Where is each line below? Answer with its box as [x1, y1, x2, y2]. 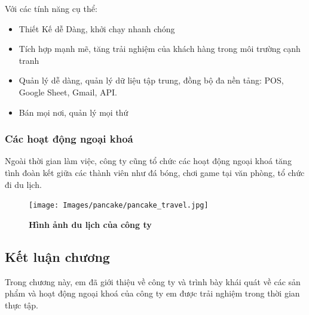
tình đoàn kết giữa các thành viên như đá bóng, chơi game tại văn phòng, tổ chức [5, 166, 305, 178]
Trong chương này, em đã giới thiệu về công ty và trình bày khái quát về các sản [5, 275, 301, 288]
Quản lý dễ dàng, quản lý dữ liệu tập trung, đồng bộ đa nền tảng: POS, [19, 74, 284, 87]
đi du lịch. [5, 178, 42, 190]
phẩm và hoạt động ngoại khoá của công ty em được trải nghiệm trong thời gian [5, 287, 300, 299]
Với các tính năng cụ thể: [5, 2, 97, 14]
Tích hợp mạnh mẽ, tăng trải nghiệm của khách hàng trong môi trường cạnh [19, 42, 301, 55]
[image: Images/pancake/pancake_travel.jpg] [29, 201, 209, 210]
